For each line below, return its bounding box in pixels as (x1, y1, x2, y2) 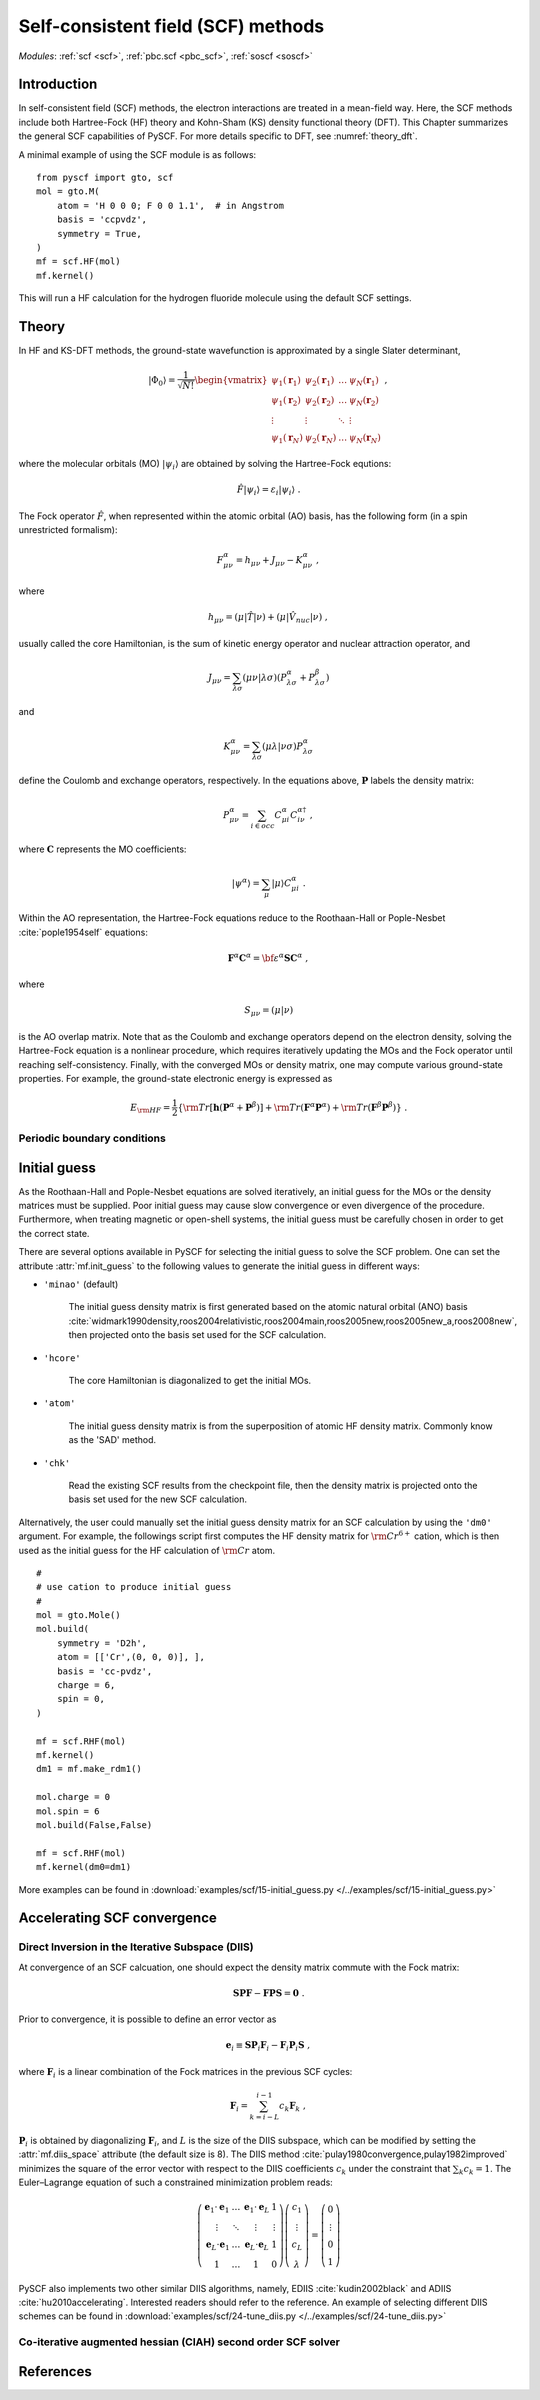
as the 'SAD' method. (68, 1434, 157, 1446)
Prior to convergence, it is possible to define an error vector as (18, 2013, 277, 2025)
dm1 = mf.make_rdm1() (36, 1763, 142, 1775)
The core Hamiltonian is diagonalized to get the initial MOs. (68, 1375, 312, 1386)
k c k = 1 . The (458, 2162, 512, 2177)
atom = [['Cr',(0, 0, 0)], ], (56, 1651, 205, 1663)
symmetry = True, (56, 228, 142, 239)
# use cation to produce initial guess (36, 1581, 232, 1593)
